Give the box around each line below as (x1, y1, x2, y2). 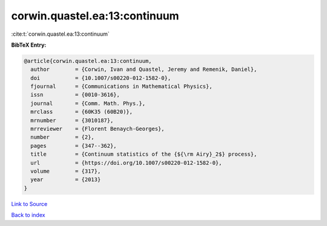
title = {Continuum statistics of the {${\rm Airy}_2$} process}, (30, 151, 257, 158)
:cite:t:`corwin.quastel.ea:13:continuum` (11, 30, 110, 38)
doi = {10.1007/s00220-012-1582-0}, (30, 75, 171, 81)
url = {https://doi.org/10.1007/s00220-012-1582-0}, (30, 159, 222, 166)
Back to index (11, 211, 45, 219)
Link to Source (11, 200, 48, 207)
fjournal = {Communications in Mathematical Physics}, (30, 83, 213, 90)
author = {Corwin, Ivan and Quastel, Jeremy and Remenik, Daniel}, (30, 66, 257, 73)
